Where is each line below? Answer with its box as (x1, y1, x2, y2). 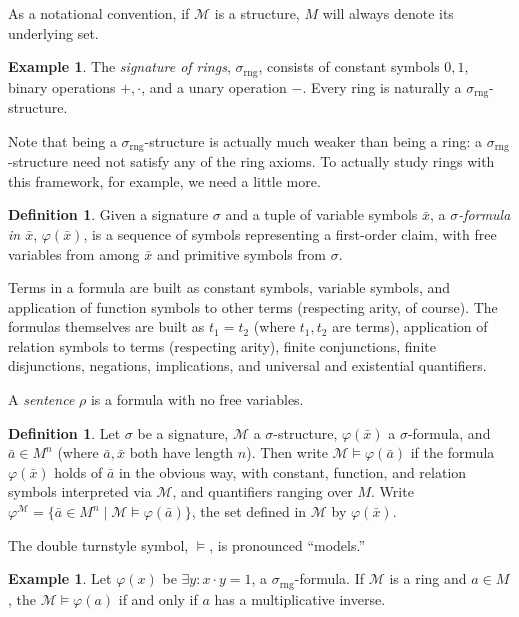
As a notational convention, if (8, 3, 190, 23)
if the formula (410, 442, 495, 463)
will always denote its (322, 3, 454, 23)
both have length (129, 442, 234, 463)
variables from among (8, 243, 140, 264)
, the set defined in (191, 501, 307, 522)
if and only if (118, 588, 198, 609)
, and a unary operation (141, 76, 287, 97)
